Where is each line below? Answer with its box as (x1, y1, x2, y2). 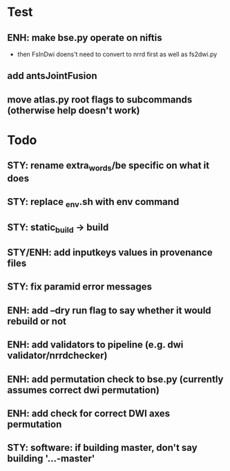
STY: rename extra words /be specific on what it (7, 160, 209, 173)
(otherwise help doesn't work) (7, 105, 140, 116)
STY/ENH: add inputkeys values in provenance (7, 247, 213, 258)
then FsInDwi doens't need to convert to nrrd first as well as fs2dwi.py (17, 50, 218, 58)
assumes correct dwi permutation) (7, 384, 160, 396)
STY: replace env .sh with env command (7, 195, 180, 210)
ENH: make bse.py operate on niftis (7, 32, 162, 44)
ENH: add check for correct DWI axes (7, 408, 171, 420)
